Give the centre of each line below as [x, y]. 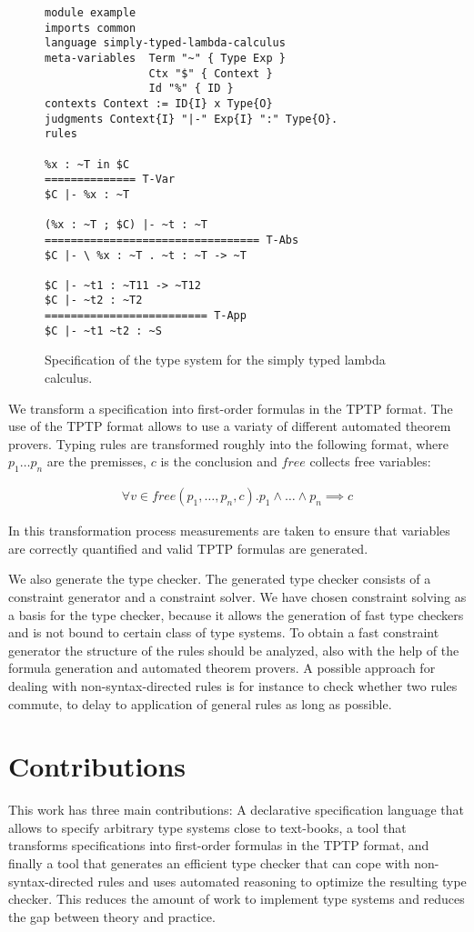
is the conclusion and [219, 461]
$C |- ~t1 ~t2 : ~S [103, 331]
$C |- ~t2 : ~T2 [94, 301]
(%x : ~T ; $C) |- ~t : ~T [126, 225]
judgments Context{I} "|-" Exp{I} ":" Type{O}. [192, 119]
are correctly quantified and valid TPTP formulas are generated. [188, 548]
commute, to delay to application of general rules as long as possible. [200, 703]
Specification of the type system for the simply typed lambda [215, 360]
